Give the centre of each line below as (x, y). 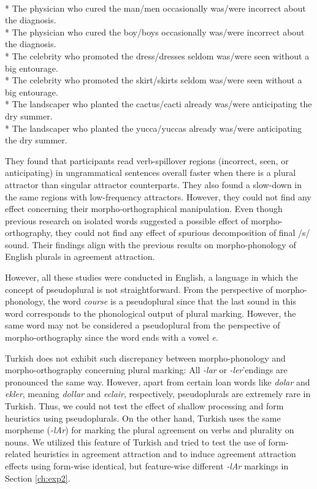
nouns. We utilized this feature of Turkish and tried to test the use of (135, 442)
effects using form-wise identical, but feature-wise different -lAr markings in (147, 465)
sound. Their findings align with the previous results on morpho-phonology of (151, 244)
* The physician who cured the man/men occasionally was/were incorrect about (155, 8)
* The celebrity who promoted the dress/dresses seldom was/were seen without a (157, 55)
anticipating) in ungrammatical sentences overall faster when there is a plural (151, 172)
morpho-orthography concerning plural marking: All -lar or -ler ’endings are (146, 370)
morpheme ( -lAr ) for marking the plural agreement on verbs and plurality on (150, 430)
